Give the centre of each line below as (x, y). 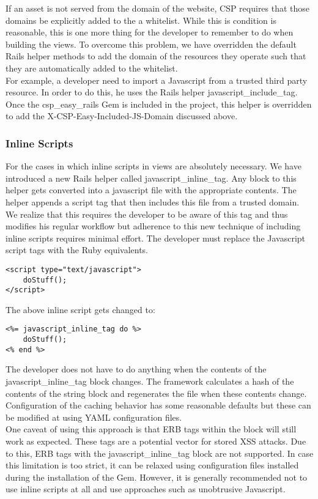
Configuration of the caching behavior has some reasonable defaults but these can (158, 405)
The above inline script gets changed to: (80, 309)
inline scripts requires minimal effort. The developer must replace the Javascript (156, 238)
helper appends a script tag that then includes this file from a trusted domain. (153, 201)
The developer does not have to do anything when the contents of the (136, 369)
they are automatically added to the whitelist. (92, 68)
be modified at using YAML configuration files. (94, 417)
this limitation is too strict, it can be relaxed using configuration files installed (152, 465)
